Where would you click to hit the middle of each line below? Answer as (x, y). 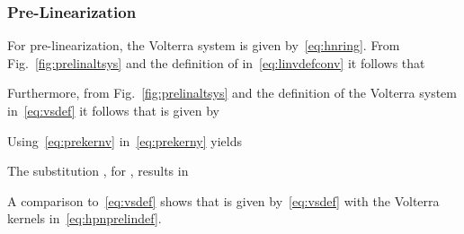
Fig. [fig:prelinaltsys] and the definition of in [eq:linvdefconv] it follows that (216, 62)
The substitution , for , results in (98, 171)
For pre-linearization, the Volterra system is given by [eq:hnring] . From (204, 45)
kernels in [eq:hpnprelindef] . (85, 218)
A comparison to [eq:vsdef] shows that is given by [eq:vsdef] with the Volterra (223, 200)
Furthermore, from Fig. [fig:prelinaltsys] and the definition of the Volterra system (232, 93)
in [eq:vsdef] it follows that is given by (113, 110)
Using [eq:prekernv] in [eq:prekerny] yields (125, 140)
